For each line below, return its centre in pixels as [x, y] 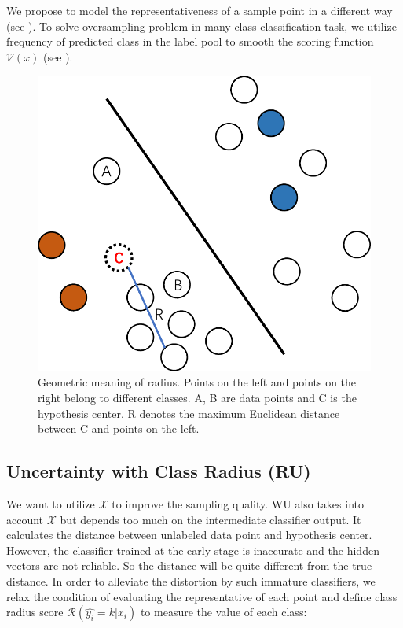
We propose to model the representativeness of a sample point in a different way [200, 10]
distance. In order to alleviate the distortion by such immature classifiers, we [191, 581]
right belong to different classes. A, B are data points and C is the [197, 398]
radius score [35, 612]
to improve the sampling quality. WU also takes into [238, 504]
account [25, 519]
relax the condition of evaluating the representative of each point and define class [202, 596]
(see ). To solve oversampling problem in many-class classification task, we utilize [201, 26]
